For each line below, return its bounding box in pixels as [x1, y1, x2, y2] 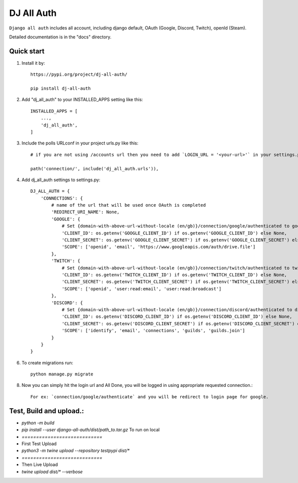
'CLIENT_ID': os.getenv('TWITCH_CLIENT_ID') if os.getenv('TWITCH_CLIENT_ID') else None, [62, 272, 288, 277]
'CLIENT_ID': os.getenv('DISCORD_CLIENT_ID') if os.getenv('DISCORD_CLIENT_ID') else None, [62, 314, 293, 320]
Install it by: [21, 60, 45, 66]
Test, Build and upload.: [9, 406, 84, 415]
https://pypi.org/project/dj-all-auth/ [30, 72, 128, 77]
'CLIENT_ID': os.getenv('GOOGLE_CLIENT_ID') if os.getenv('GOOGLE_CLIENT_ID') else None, [62, 230, 288, 236]
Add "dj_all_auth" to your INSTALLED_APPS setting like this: [21, 97, 144, 103]
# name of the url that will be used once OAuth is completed [51, 202, 206, 208]
